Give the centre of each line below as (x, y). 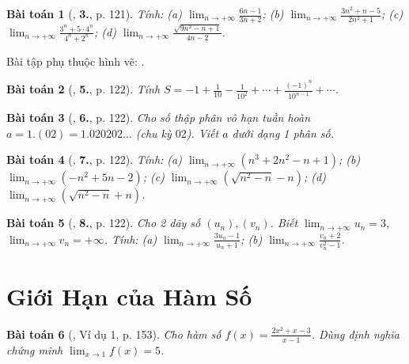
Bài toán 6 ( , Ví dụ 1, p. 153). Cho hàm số (114, 334)
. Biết (284, 223)
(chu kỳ (153, 133)
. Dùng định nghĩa (355, 334)
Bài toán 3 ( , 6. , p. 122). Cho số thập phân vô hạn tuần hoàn (159, 118)
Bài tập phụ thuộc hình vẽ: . (76, 61)
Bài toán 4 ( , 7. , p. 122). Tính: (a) (94, 159)
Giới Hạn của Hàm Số (129, 296)
